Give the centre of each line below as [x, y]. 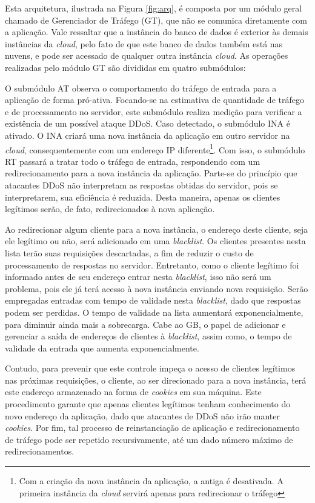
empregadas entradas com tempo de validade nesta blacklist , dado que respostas [153, 300]
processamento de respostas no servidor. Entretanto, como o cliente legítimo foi [152, 265]
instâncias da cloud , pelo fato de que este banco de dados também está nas [144, 43]
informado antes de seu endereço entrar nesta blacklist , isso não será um [138, 277]
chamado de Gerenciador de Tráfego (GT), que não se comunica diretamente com [156, 20]
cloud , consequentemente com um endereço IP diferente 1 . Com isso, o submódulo [155, 148]
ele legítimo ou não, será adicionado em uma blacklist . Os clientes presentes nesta [155, 241]
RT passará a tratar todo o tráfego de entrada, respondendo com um [133, 161]
